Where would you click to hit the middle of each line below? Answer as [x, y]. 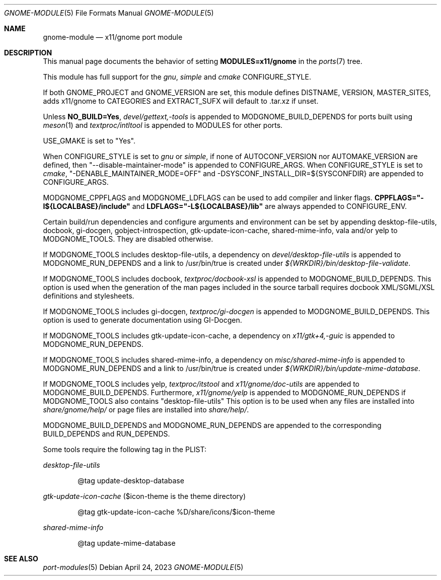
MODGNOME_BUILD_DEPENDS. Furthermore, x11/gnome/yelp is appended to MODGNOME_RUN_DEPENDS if [224, 392]
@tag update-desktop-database [131, 481]
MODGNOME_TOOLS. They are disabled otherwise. [128, 239]
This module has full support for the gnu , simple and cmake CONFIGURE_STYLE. [177, 77]
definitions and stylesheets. [89, 296]
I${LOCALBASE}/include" [87, 206]
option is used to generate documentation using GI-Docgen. [142, 320]
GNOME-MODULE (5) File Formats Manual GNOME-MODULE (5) [109, 13]
